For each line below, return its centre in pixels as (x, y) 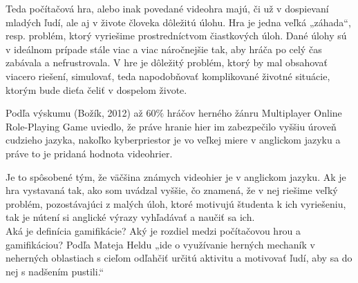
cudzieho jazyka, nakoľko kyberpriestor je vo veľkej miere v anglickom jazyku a (173, 140)
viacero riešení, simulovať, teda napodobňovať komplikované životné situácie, (168, 76)
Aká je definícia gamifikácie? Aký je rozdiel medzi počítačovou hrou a (153, 230)
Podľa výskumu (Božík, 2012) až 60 (81, 113)
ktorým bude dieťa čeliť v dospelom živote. (96, 89)
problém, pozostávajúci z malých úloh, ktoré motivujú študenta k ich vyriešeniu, (176, 203)
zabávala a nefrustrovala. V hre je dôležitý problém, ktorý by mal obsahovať (167, 62)
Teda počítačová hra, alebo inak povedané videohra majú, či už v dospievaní (167, 8)
